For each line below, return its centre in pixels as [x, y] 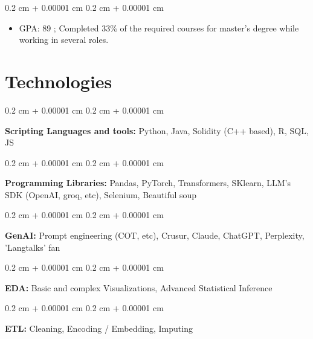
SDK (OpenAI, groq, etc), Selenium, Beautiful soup [101, 194]
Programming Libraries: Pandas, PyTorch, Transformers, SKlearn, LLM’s [148, 183]
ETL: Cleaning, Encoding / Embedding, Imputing [99, 328]
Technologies [59, 81]
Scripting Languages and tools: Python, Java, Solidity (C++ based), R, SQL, [157, 130]
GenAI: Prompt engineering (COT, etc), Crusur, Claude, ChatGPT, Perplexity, [155, 235]
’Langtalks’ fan [33, 247]
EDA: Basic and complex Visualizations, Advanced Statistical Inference [139, 287]
